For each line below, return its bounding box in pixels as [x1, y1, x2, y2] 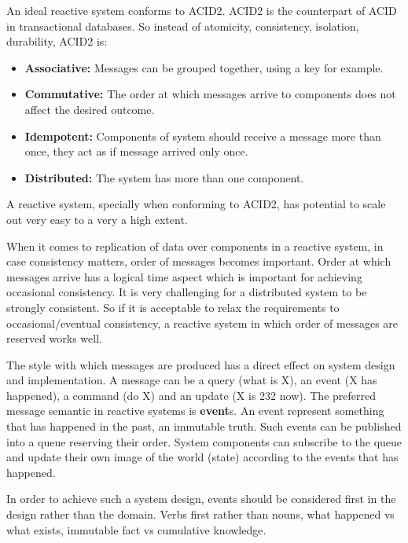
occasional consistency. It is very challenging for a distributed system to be [6, 284, 367, 300]
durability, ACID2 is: [6, 33, 108, 50]
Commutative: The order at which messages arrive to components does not [24, 86, 396, 102]
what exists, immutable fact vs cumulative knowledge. [6, 521, 266, 537]
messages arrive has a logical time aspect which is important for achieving [6, 268, 362, 284]
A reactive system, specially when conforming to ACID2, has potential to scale [6, 196, 386, 212]
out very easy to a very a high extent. [6, 211, 188, 227]
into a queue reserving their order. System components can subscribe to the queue [6, 433, 402, 449]
